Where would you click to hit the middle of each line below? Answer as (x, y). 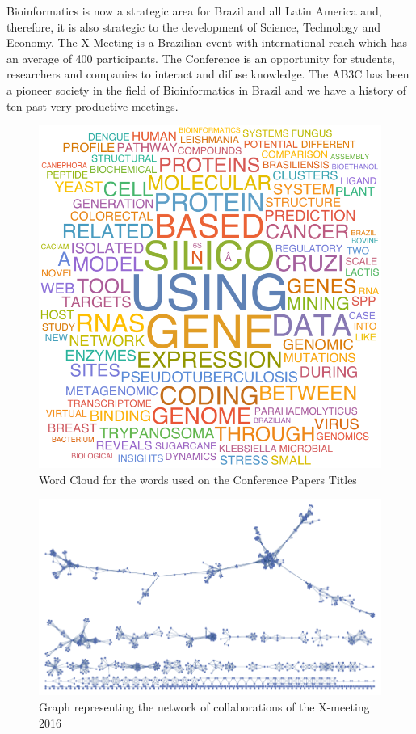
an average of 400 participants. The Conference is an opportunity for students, (201, 58)
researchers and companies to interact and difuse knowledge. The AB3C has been (208, 74)
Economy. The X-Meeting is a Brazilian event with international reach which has (207, 42)
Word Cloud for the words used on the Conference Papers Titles (198, 479)
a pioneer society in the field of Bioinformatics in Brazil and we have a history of (207, 89)
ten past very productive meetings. (92, 105)
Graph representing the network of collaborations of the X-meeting (204, 707)
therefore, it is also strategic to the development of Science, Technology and (194, 26)
